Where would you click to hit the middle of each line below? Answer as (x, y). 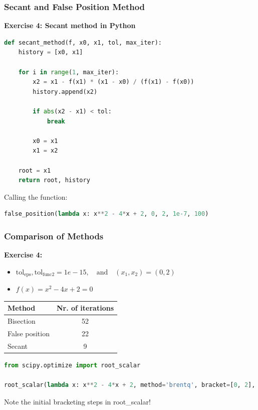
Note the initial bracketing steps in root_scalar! (77, 401)
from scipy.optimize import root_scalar (72, 365)
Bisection (22, 321)
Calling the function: (36, 196)
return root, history (54, 180)
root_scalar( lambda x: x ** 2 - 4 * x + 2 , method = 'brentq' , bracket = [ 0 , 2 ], (130, 385)
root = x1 (35, 170)
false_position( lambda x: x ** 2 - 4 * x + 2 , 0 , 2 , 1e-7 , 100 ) (106, 214)
